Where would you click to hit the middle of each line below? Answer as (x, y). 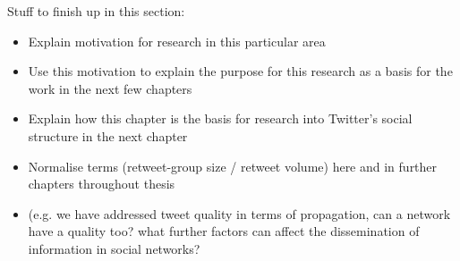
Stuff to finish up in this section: (96, 11)
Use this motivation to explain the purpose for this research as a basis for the (240, 71)
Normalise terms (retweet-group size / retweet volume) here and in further (233, 166)
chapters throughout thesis (102, 184)
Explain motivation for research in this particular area (177, 41)
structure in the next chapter (108, 135)
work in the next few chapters (110, 88)
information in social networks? (114, 248)
